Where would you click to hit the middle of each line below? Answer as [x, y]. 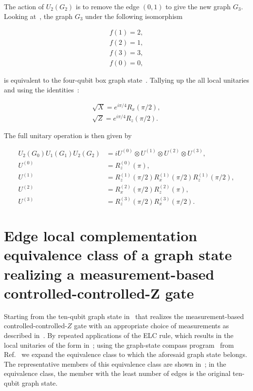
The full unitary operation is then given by [68, 135]
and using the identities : [42, 89]
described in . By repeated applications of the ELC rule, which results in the [119, 335]
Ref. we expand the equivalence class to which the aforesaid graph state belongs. [126, 354]
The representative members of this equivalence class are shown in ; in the [115, 364]
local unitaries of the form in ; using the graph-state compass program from [119, 345]
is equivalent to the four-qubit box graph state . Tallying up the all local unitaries [127, 80]
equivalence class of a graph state [118, 255]
